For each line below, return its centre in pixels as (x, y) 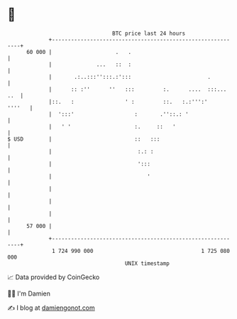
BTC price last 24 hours (149, 33)
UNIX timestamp (147, 263)
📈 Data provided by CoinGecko (54, 277)
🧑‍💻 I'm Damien (29, 293)
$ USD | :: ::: (84, 139)
